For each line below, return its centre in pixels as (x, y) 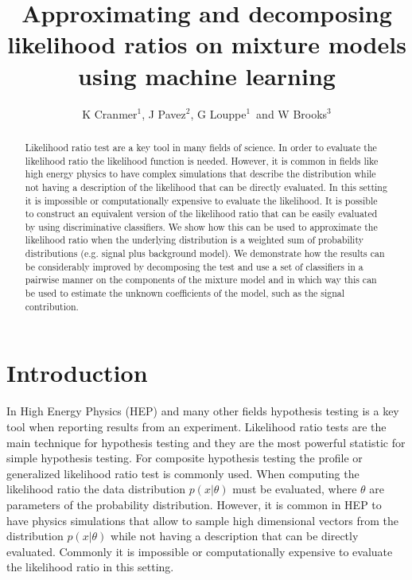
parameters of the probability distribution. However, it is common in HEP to (194, 504)
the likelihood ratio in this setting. (90, 567)
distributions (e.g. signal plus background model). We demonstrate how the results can (205, 253)
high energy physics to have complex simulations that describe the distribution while (200, 174)
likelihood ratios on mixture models (207, 44)
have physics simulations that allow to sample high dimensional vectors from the (202, 520)
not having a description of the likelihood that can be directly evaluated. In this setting (206, 187)
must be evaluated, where (295, 489)
